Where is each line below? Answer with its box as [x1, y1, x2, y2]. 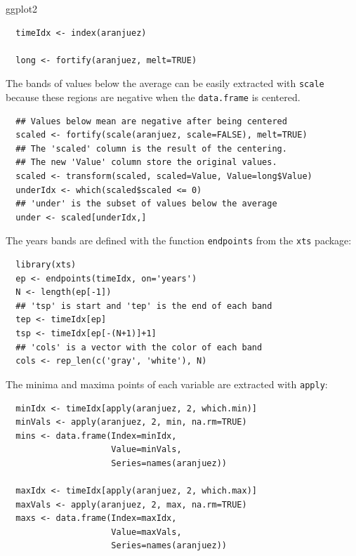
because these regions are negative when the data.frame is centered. [6, 90, 301, 105]
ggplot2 [6, 1, 38, 15]
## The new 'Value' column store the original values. [15, 157, 277, 168]
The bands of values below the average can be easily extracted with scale [6, 76, 324, 91]
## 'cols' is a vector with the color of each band [15, 342, 263, 352]
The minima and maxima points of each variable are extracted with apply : [6, 376, 328, 391]
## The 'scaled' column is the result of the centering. [15, 143, 287, 154]
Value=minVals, [111, 444, 182, 455]
